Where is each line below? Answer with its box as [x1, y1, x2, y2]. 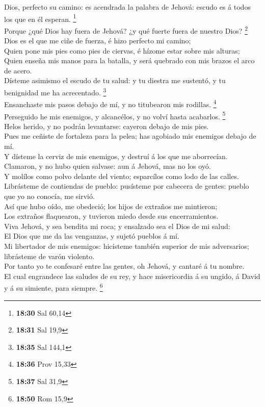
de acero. [4, 65, 32, 75]
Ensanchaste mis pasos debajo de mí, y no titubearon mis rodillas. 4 [4, 97, 217, 109]
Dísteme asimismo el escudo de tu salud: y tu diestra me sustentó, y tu [4, 75, 226, 86]
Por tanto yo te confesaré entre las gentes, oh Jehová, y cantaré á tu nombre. [4, 261, 245, 271]
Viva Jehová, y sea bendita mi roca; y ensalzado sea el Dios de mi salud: [4, 220, 230, 231]
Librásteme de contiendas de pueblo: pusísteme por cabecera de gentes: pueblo [4, 181, 249, 191]
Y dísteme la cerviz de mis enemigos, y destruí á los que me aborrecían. [4, 150, 228, 161]
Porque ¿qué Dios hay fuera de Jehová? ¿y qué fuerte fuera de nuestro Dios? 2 [4, 23, 248, 36]
